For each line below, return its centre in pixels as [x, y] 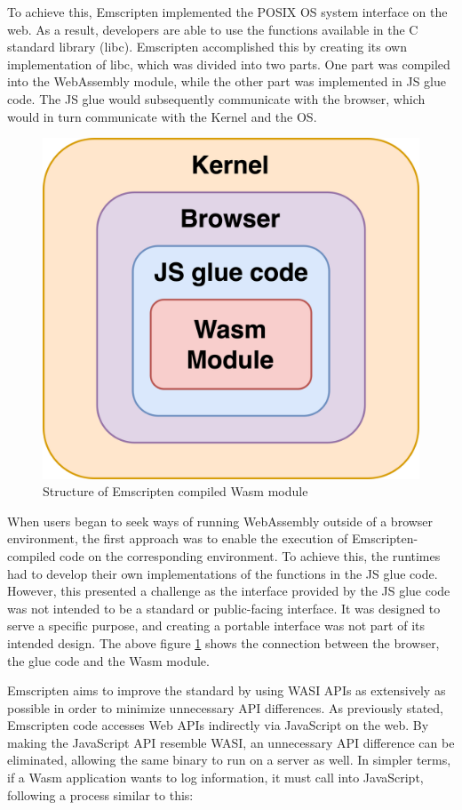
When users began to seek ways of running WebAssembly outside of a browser [220, 521]
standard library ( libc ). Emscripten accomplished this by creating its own [207, 47]
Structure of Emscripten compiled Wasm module [175, 491]
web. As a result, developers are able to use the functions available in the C [213, 29]
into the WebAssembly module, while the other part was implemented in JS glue [227, 81]
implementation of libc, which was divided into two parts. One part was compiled [229, 64]
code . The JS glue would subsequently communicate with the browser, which [216, 98]
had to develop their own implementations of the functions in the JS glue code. [223, 573]
